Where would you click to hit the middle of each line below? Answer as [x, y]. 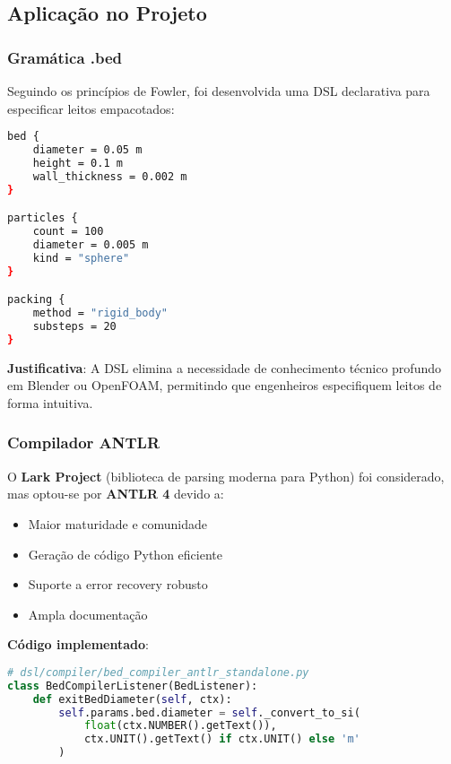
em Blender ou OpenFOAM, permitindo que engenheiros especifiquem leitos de [225, 385]
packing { [36, 300]
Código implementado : [78, 644]
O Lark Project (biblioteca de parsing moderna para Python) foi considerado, [226, 476]
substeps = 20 [74, 326]
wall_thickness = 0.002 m [110, 176]
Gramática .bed [65, 57]
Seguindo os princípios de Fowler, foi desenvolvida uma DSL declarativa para [219, 91]
